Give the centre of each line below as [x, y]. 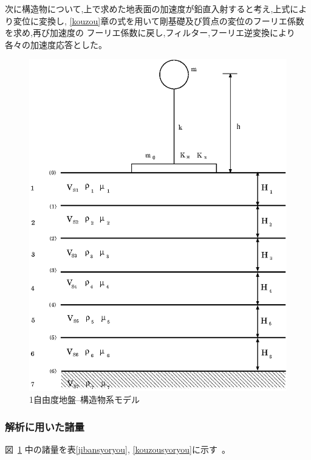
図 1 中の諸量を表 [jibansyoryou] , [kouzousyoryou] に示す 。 [118, 449]
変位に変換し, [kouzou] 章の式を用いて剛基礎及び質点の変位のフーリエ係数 [159, 20]
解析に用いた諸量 [45, 426]
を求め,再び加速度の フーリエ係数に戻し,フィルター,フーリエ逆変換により [150, 33]
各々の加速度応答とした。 [56, 44]
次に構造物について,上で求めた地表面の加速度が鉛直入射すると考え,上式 [148, 9]
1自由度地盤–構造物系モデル [84, 399]
